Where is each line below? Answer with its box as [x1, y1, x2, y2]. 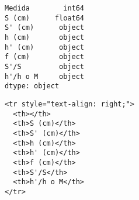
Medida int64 [5, 4, 85, 12]
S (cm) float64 [5, 13, 85, 22]
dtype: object [5, 82, 60, 91]
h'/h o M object [5, 72, 85, 81]
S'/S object [5, 62, 85, 71]
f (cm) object [5, 53, 85, 61]
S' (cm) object [5, 23, 85, 32]
